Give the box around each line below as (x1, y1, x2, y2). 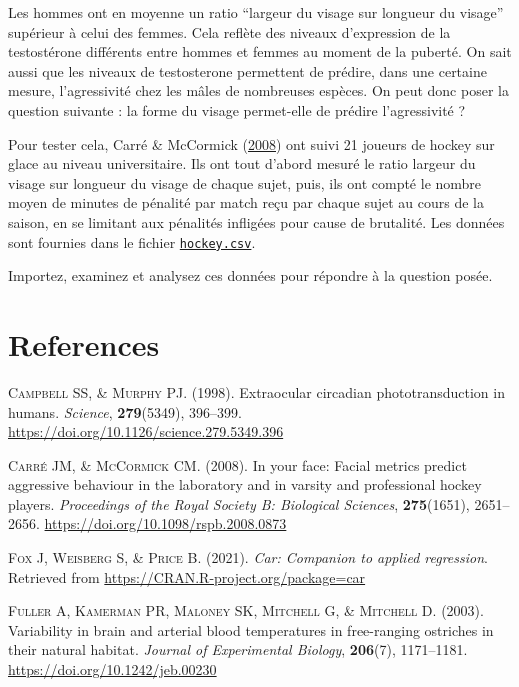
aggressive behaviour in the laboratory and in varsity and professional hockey (8, 474, 482, 495)
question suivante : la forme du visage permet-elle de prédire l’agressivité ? (8, 99, 466, 120)
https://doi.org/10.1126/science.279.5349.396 (8, 421, 284, 442)
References (8, 323, 160, 364)
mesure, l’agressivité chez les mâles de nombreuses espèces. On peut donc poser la (8, 80, 509, 101)
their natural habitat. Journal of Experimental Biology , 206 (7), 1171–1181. (8, 639, 468, 660)
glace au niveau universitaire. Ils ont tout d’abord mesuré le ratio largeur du (8, 153, 476, 174)
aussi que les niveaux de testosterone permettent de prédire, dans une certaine (8, 60, 487, 81)
